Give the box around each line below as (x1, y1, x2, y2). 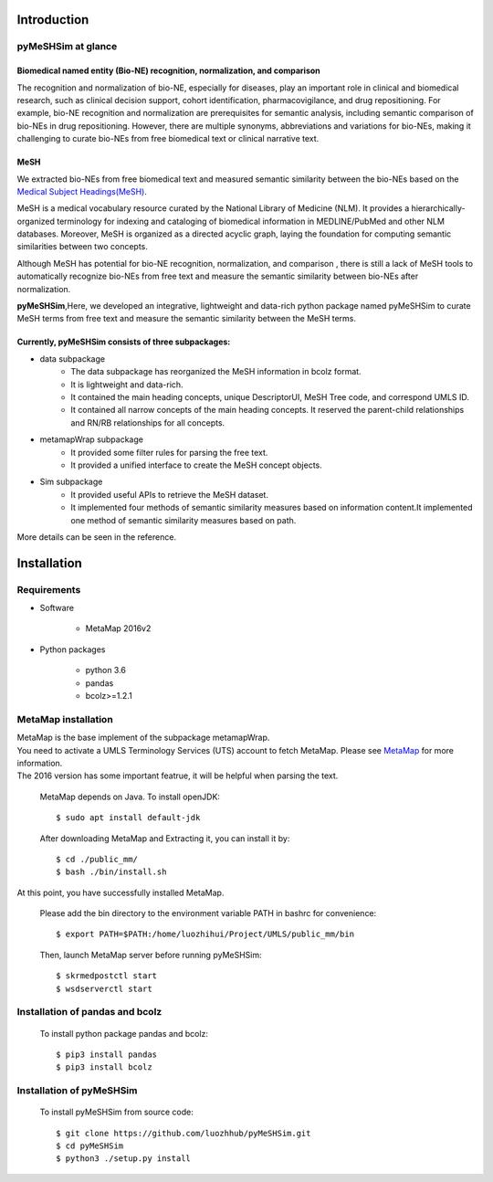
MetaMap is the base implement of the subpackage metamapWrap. (16, 732, 270, 744)
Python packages (39, 644, 106, 655)
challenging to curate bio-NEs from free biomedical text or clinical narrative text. (16, 133, 320, 144)
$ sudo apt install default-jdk (56, 813, 201, 823)
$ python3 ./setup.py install (56, 1154, 192, 1164)
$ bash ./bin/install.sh (56, 867, 167, 877)
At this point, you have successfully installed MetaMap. (16, 887, 225, 898)
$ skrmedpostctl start (56, 971, 158, 981)
